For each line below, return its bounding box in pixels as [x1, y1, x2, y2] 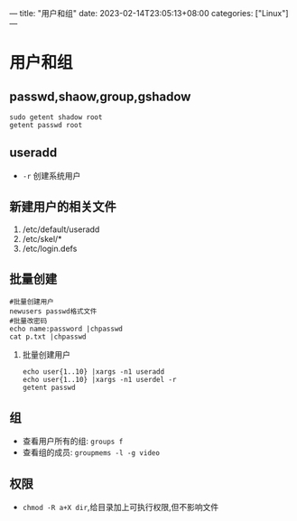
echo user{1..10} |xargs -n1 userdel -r [22, 376, 177, 385]
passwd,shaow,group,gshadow [9, 88, 191, 104]
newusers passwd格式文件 [9, 307, 97, 316]
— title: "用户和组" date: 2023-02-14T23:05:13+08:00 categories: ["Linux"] [9, 8, 289, 18]
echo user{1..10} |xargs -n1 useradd [22, 367, 165, 377]
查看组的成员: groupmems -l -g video [22, 447, 161, 458]
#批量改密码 [9, 317, 48, 326]
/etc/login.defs [22, 243, 78, 254]
